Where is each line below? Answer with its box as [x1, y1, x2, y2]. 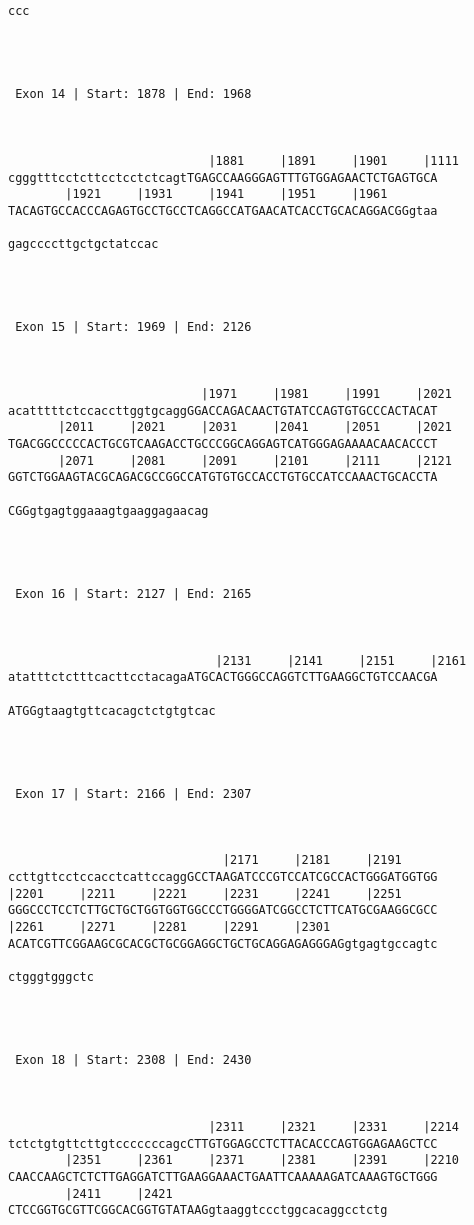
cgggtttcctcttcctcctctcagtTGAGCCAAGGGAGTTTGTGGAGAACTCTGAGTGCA [8, 170, 438, 185]
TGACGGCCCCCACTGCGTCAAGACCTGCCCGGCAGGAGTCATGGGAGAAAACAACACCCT [8, 437, 438, 452]
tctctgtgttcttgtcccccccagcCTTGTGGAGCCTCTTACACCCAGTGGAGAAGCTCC [8, 1136, 438, 1151]
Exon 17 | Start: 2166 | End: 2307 [15, 786, 252, 801]
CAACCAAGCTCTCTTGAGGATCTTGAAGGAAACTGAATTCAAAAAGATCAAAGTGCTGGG [8, 1169, 438, 1184]
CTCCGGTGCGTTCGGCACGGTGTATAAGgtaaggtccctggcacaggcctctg [8, 1203, 388, 1218]
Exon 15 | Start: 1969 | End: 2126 [15, 320, 252, 335]
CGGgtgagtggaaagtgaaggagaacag [8, 503, 209, 518]
